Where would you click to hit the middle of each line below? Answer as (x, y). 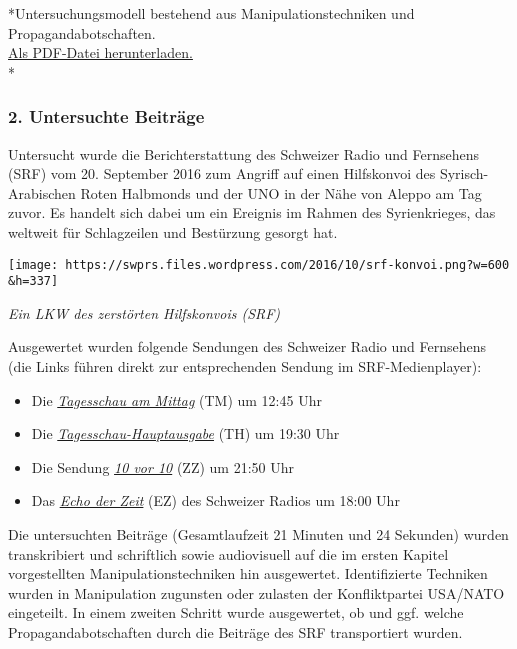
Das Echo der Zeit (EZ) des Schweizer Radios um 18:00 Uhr (215, 500)
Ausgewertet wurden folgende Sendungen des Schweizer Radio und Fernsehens (247, 346)
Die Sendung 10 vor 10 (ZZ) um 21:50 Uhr (162, 466)
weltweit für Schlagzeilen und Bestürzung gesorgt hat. (173, 231)
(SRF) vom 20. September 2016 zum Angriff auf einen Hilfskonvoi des (222, 173)
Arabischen (42, 192)
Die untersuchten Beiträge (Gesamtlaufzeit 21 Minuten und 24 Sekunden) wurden (258, 534)
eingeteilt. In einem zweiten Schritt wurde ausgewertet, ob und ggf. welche (236, 612)
